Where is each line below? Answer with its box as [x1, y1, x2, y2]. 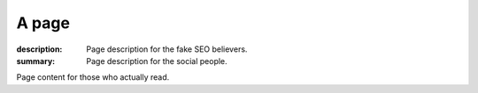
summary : [16, 55, 56, 66]
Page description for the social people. [86, 55, 227, 66]
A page [16, 13, 71, 32]
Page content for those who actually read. [16, 72, 170, 82]
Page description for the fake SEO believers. [86, 44, 248, 54]
